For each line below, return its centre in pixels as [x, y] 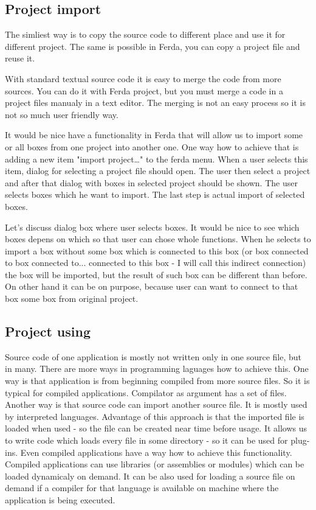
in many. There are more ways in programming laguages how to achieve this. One [157, 369]
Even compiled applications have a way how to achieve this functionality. [156, 452]
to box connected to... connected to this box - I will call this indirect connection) [156, 263]
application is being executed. [60, 500]
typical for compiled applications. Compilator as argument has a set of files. [146, 392]
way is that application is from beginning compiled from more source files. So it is [157, 381]
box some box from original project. [72, 299]
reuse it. [20, 58]
